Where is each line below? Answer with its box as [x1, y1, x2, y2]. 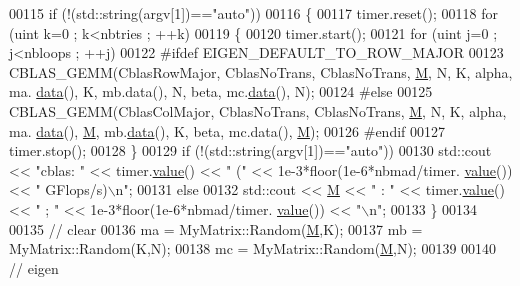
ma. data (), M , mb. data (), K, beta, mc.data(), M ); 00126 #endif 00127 [9, 120, 446, 141]
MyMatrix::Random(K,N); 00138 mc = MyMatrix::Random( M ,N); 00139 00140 [9, 238, 497, 259]
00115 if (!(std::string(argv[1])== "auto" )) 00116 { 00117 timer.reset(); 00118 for [9, 3, 498, 23]
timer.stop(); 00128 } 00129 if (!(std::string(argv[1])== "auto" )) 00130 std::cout [9, 140, 492, 161]
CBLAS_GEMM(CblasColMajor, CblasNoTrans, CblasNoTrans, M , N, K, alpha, [9, 100, 507, 121]
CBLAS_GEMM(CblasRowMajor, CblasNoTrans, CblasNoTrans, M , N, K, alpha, [9, 61, 513, 82]
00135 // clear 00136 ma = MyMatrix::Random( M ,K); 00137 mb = [9, 218, 423, 239]
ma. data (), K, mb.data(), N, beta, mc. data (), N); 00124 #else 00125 [9, 81, 433, 102]
